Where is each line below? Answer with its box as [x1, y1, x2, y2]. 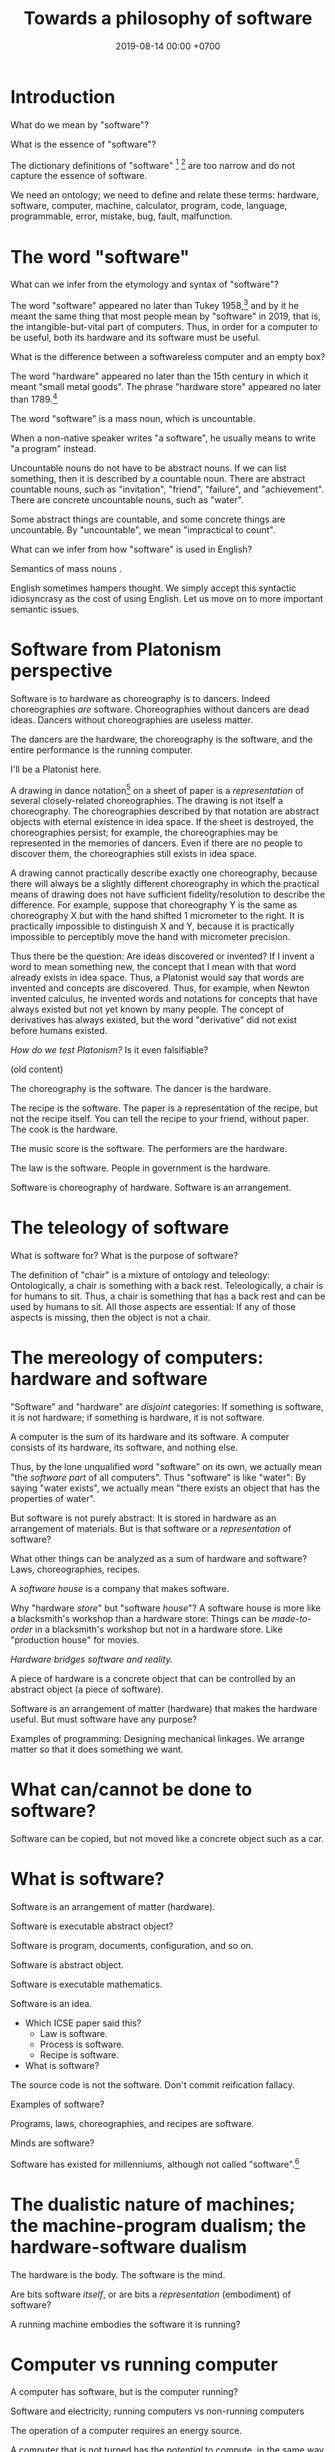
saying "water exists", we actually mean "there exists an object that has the [10, 1482, 320, 1494]
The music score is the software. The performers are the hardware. [10, 1143, 288, 1155]
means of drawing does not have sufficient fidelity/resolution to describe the [10, 888, 326, 901]
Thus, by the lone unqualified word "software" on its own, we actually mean [10, 1461, 323, 1473]
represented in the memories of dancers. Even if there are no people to [10, 837, 303, 849]
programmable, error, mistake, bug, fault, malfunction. [10, 210, 233, 222]
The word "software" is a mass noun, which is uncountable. [10, 412, 256, 424]
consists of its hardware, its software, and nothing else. [10, 1442, 238, 1454]
